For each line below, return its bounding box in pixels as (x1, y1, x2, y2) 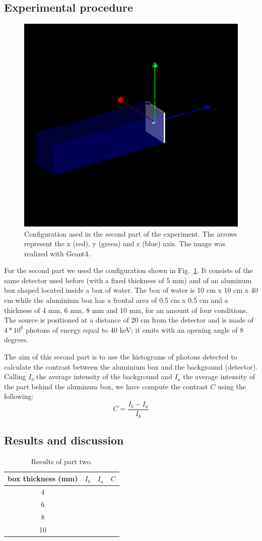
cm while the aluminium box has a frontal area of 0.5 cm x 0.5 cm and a (4, 295, 228, 305)
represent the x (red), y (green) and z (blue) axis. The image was (24, 238, 225, 249)
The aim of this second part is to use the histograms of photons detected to (4, 351, 237, 362)
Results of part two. (31, 456, 93, 466)
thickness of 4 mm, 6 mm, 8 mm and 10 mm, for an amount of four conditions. (4, 304, 248, 315)
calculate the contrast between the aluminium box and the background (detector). (4, 361, 258, 372)
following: (4, 391, 34, 401)
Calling (4, 371, 26, 382)
